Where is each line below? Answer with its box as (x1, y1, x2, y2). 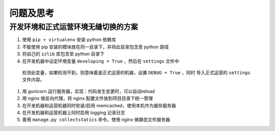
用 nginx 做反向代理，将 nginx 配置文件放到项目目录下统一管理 (22, 95, 153, 102)
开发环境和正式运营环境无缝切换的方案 (9, 22, 139, 31)
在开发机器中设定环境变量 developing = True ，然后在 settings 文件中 (22, 58, 179, 64)
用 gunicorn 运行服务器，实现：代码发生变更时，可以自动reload (22, 88, 155, 94)
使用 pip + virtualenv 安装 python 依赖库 (22, 37, 117, 43)
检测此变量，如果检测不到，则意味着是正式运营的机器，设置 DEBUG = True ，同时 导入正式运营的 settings (22, 69, 251, 76)
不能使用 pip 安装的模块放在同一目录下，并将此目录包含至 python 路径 (22, 44, 169, 50)
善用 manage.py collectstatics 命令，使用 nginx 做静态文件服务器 (22, 117, 171, 123)
